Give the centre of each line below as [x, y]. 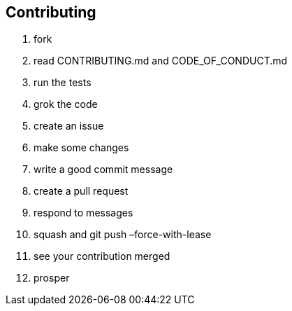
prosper [52, 278]
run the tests [63, 83]
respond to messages [83, 213]
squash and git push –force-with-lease [123, 235]
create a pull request [81, 191]
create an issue [69, 126]
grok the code [66, 104]
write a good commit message [103, 170]
